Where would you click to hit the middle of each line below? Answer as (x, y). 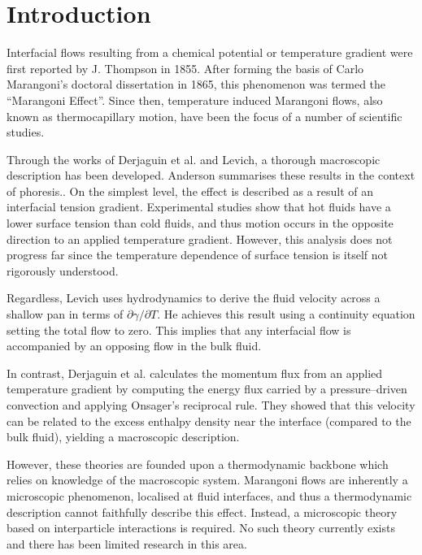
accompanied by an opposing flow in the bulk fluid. (134, 346)
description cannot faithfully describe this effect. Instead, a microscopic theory (202, 512)
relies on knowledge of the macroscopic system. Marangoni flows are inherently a (207, 480)
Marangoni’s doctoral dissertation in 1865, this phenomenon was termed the (196, 84)
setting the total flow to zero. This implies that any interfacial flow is (179, 330)
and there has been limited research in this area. (127, 543)
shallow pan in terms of (65, 314)
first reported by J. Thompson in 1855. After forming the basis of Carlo (185, 68)
